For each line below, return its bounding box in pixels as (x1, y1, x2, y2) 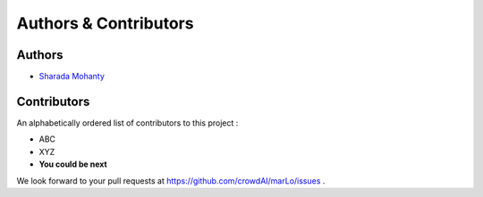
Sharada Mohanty (38, 71, 105, 82)
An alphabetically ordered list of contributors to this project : (16, 117, 239, 128)
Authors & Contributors (16, 13, 194, 33)
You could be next (38, 159, 107, 169)
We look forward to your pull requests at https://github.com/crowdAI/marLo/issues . (16, 175, 326, 186)
